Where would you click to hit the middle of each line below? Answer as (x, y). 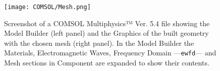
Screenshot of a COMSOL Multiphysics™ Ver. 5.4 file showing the (107, 23)
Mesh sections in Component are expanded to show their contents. (107, 63)
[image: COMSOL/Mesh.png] (47, 7)
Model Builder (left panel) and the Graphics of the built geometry (106, 33)
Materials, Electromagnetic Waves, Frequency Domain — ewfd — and (110, 53)
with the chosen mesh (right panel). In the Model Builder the (99, 43)
